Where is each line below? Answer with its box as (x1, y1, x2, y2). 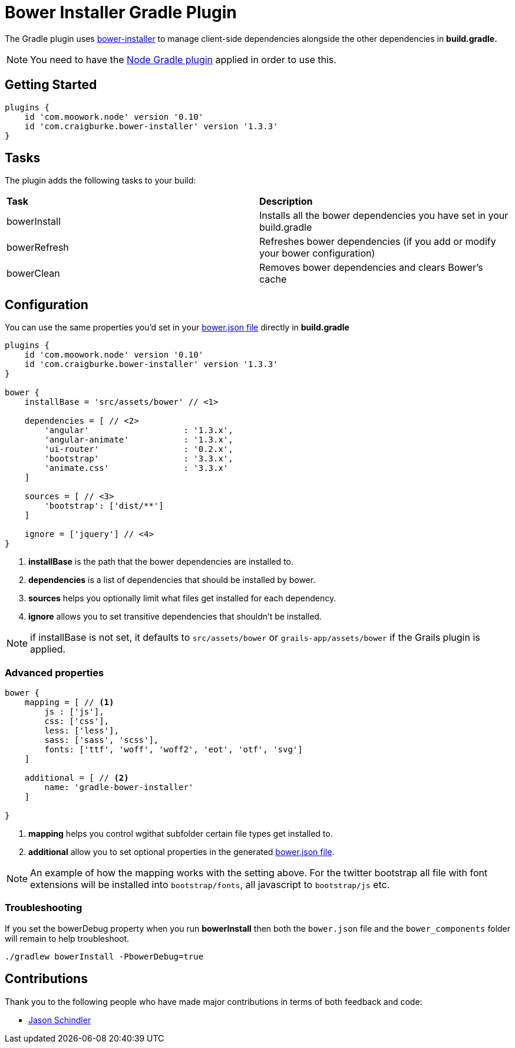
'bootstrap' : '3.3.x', (44, 454, 233, 464)
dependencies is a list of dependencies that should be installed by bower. (28, 575, 316, 585)
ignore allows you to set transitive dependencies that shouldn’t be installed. (28, 611, 322, 622)
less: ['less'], (44, 726, 119, 736)
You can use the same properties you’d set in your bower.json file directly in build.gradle (5, 322, 349, 333)
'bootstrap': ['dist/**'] (44, 501, 164, 511)
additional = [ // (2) (24, 773, 129, 783)
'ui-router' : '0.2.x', (44, 444, 233, 454)
